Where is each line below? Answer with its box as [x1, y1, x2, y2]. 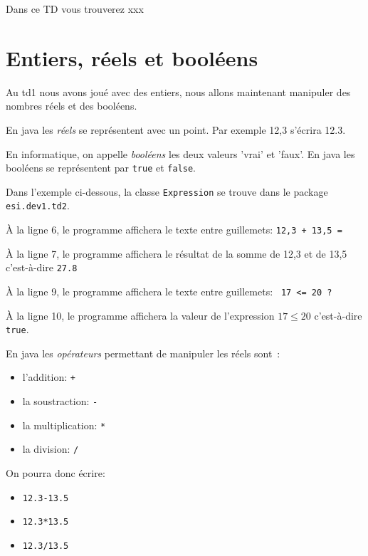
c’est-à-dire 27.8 [6, 260, 78, 275]
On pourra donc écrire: [6, 466, 105, 481]
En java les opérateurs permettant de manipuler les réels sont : [6, 345, 280, 360]
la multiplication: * [22, 417, 106, 432]
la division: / [22, 441, 79, 456]
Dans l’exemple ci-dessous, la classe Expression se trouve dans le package [6, 184, 328, 199]
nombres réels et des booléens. [6, 98, 137, 113]
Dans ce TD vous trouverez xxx [6, 1, 144, 16]
